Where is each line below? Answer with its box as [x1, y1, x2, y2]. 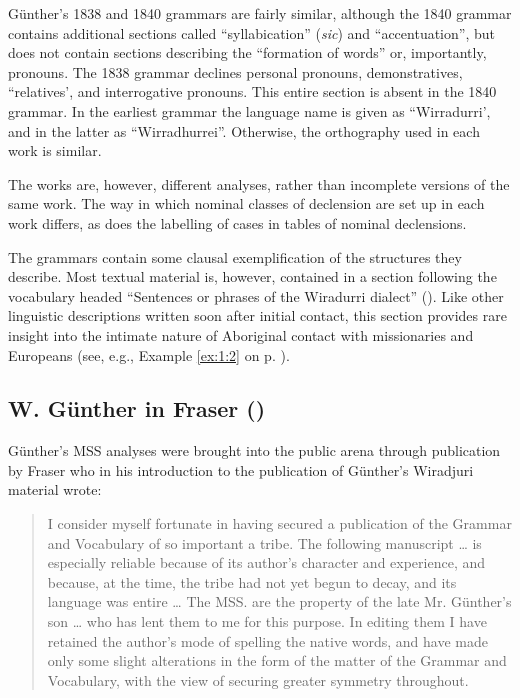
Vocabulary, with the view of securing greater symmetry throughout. [47, 669, 469, 690]
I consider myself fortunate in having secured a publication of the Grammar [47, 513, 512, 534]
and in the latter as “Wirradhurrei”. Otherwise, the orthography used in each [8, 120, 480, 141]
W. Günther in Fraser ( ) [8, 393, 266, 424]
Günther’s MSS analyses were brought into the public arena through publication [8, 440, 501, 461]
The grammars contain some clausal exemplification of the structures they [8, 246, 462, 267]
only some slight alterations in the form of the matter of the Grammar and [47, 650, 507, 671]
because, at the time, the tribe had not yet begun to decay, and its [47, 571, 457, 592]
